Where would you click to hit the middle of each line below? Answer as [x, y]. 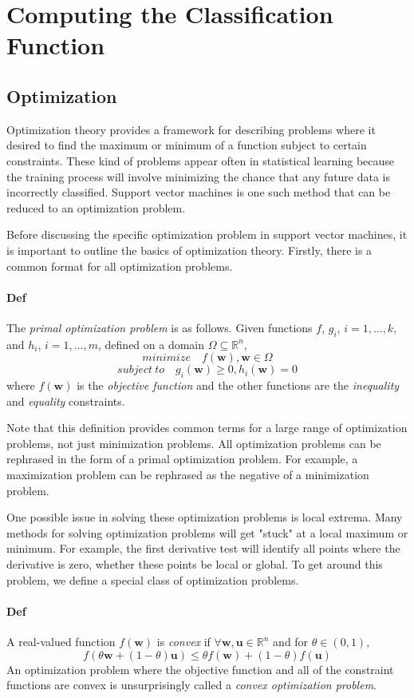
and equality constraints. [66, 401]
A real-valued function [61, 642]
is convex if [183, 642]
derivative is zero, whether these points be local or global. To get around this [195, 564]
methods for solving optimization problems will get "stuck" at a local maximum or [207, 532]
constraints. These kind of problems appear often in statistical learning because [201, 160]
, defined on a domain [152, 344]
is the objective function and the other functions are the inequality [238, 385]
